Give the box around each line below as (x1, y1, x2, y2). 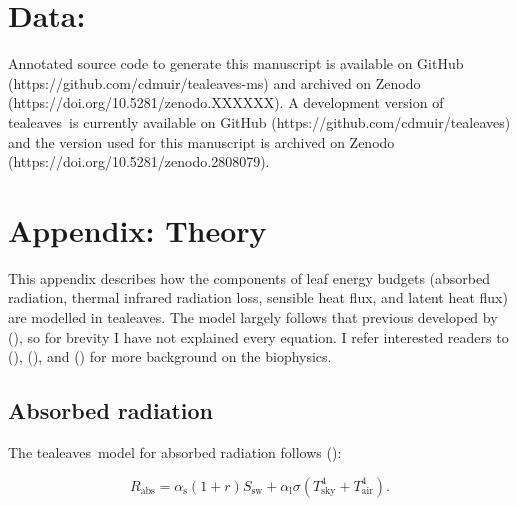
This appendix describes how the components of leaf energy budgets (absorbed (8, 267, 491, 288)
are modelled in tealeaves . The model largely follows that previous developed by (8, 307, 498, 327)
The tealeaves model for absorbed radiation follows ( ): (8, 441, 342, 462)
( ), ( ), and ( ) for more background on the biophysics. (8, 346, 332, 367)
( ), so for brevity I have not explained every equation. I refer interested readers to (8, 326, 509, 347)
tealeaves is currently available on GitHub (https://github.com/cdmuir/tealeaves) (8, 111, 511, 132)
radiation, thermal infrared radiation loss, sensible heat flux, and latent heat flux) (8, 287, 508, 308)
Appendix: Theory (8, 209, 267, 250)
